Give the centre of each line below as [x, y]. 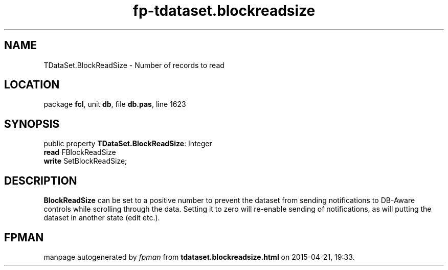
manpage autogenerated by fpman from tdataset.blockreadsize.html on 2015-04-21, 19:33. [199, 257]
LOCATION [32, 85]
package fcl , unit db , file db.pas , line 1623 [115, 104]
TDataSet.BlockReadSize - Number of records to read [134, 65]
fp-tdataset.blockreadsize [224, 11]
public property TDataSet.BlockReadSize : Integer [128, 144]
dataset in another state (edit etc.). [102, 218]
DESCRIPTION [41, 181]
